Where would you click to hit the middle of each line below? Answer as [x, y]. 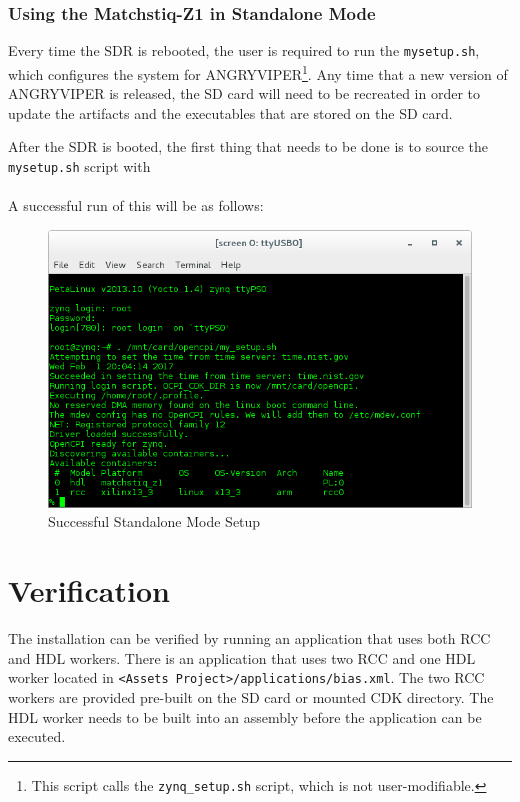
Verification [89, 590]
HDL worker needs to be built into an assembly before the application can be [245, 716]
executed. [37, 736]
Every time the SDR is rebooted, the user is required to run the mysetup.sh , [244, 50]
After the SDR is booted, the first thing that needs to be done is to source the [248, 146]
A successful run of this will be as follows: [136, 205]
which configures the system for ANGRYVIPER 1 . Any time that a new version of [258, 72]
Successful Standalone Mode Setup [154, 521]
